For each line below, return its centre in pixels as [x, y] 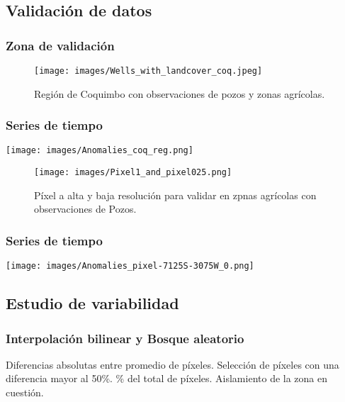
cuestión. [25, 392]
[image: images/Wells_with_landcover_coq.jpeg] [148, 71]
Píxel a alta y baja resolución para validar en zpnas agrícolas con [175, 195]
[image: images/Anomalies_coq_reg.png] [100, 151]
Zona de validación [60, 45]
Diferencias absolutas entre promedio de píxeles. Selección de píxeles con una [172, 364]
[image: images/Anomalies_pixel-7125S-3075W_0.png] [130, 266]
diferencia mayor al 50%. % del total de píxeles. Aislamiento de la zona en [167, 378]
